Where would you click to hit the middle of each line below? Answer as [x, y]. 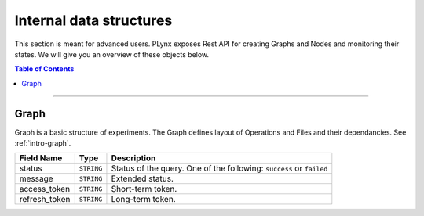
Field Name [41, 158]
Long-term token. [143, 200]
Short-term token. [144, 189]
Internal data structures [93, 20]
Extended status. [143, 178]
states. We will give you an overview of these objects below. [112, 54]
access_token [45, 189]
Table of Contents [44, 69]
